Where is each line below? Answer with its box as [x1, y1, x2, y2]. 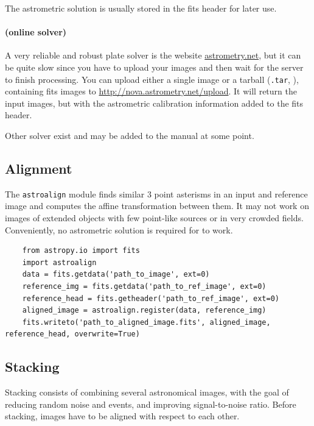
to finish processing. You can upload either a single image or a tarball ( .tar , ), [5, 73, 299, 85]
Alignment [5, 159, 72, 177]
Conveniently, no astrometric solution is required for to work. [5, 223, 233, 236]
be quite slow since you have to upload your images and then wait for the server [5, 60, 304, 73]
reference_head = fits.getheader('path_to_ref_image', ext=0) [22, 294, 280, 303]
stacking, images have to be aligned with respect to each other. [5, 410, 240, 422]
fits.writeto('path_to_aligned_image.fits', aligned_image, [22, 318, 271, 327]
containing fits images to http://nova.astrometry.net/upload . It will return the [5, 85, 297, 98]
